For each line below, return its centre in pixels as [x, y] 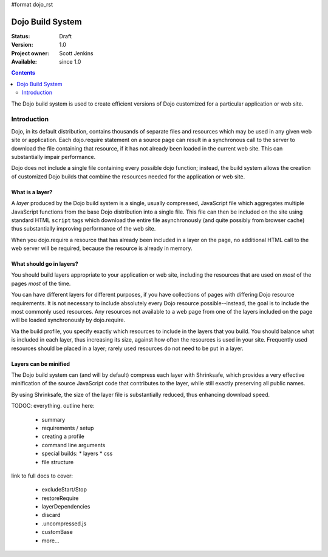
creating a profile [63, 436]
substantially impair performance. [53, 157]
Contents [23, 73]
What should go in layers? [45, 264]
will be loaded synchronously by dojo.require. [68, 320]
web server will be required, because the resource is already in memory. [102, 248]
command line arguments [73, 445]
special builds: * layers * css [77, 454]
